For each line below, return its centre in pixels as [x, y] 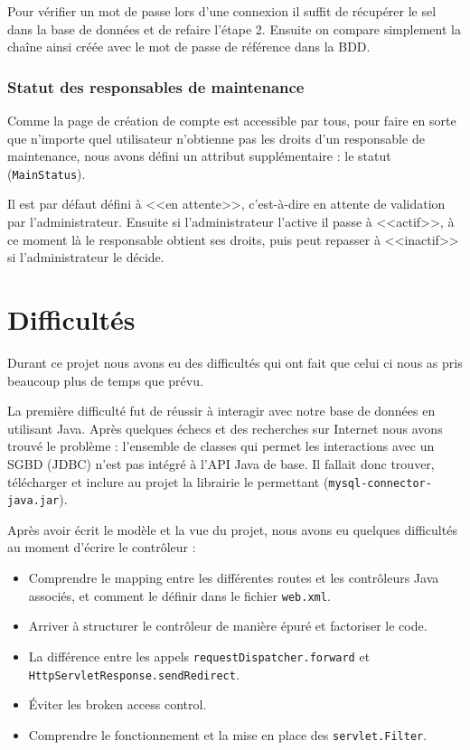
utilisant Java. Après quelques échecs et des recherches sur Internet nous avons [225, 428]
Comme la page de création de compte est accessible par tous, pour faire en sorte [232, 120]
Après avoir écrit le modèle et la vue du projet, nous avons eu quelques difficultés [232, 529]
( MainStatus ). [47, 173]
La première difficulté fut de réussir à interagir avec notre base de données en [221, 411]
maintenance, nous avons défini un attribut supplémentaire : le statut [199, 156]
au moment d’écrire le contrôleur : [102, 547]
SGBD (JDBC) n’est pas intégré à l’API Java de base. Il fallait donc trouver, [221, 463]
